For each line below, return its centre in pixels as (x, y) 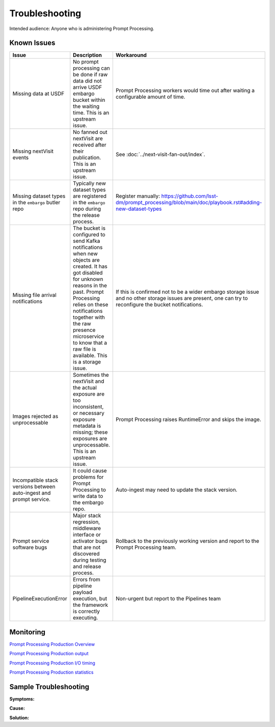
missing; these (90, 432)
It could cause (90, 471)
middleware (87, 528)
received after (90, 145)
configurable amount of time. (150, 97)
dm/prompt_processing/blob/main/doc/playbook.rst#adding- (189, 203)
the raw (82, 324)
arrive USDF (88, 88)
